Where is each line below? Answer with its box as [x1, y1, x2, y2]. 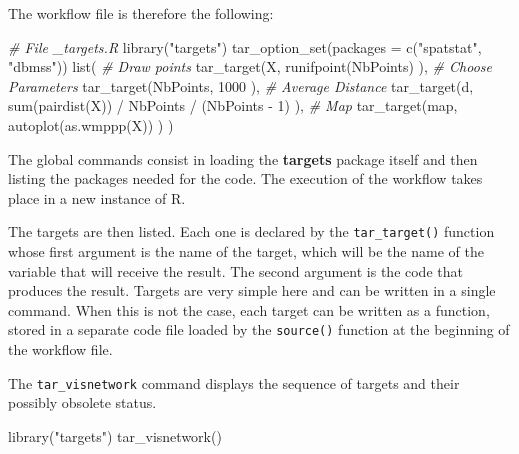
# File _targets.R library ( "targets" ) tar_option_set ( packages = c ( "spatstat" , [8, 36, 482, 57]
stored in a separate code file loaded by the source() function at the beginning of [8, 319, 510, 340]
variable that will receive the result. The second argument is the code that [8, 260, 463, 281]
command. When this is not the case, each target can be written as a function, [8, 299, 490, 320]
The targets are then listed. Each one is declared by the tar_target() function [8, 221, 495, 242]
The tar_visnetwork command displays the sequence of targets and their [8, 372, 460, 393]
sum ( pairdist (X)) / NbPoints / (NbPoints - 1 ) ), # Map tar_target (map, [8, 95, 458, 116]
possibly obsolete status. [8, 392, 157, 413]
